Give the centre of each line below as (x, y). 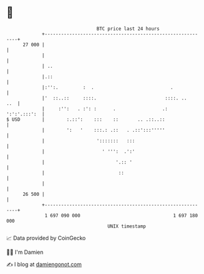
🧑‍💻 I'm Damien (25, 252)
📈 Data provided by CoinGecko (46, 238)
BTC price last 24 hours (128, 29)
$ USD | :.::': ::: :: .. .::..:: (86, 119)
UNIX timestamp (127, 226)
